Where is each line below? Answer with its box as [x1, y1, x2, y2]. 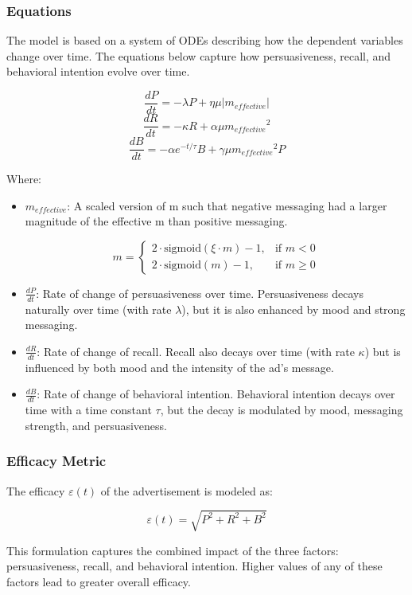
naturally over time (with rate [25, 300, 172, 317]
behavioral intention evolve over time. [6, 63, 190, 80]
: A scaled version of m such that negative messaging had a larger [67, 197, 387, 213]
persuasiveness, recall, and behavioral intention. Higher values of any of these [6, 558, 383, 574]
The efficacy [6, 482, 65, 499]
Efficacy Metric [6, 451, 107, 471]
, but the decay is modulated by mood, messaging [160, 401, 403, 418]
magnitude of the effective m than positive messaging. [25, 213, 288, 229]
